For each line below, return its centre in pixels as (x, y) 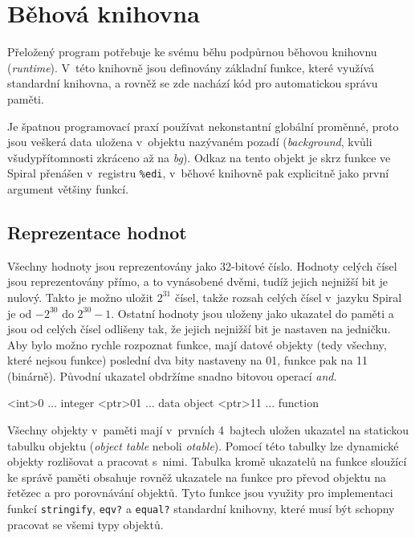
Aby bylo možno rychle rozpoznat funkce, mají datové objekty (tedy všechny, (197, 344)
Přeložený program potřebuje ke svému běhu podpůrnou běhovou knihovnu (192, 52)
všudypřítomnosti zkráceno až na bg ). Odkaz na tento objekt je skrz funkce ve (199, 157)
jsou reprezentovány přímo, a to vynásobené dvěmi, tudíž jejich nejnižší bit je (198, 281)
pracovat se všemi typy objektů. (85, 524)
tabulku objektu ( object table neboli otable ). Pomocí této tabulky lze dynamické (203, 445)
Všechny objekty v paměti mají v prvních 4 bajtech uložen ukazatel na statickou (208, 430)
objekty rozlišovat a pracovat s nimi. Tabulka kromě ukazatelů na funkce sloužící (207, 461)
